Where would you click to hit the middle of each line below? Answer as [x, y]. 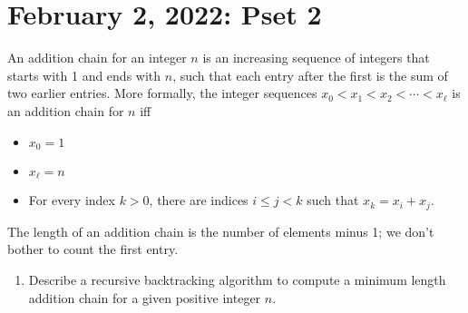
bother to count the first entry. [93, 249]
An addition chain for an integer [97, 58]
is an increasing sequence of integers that [316, 58]
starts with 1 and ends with [84, 75]
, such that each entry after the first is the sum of [310, 75]
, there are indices [199, 200]
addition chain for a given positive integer [145, 297]
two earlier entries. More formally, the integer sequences [162, 93]
